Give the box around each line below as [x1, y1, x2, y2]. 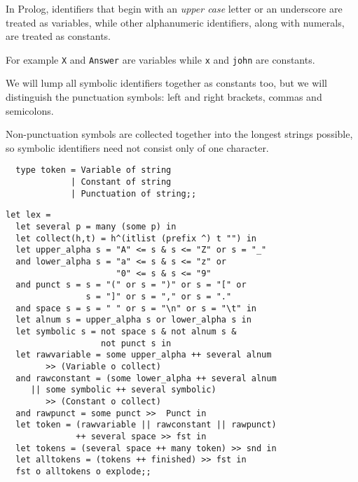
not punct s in [101, 338, 172, 348]
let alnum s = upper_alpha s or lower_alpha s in [15, 315, 252, 325]
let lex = [6, 210, 51, 220]
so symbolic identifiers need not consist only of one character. [6, 140, 269, 155]
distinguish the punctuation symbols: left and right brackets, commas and [6, 90, 322, 104]
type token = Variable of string [15, 165, 172, 176]
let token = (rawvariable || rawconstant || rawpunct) [15, 420, 277, 430]
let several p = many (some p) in [15, 222, 177, 232]
